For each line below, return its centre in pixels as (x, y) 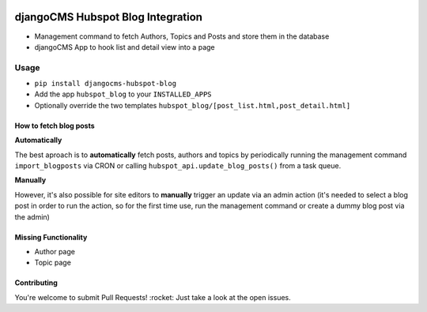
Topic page (53, 263)
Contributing (36, 283)
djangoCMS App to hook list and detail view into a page (125, 47)
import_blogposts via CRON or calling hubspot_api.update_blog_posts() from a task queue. (178, 165)
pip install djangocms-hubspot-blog (106, 84)
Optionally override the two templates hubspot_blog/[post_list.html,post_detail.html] (193, 105)
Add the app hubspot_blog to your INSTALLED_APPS (123, 94)
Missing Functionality (51, 237)
